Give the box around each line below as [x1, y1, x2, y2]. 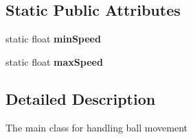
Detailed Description [5, 88, 156, 109]
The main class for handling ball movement [5, 120, 188, 134]
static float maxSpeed [5, 54, 103, 68]
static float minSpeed [5, 31, 101, 46]
